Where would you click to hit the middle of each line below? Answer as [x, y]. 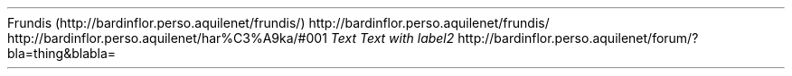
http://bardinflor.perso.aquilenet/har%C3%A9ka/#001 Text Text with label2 [231, 38]
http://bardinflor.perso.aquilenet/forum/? [578, 38]
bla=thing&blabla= [62, 53]
